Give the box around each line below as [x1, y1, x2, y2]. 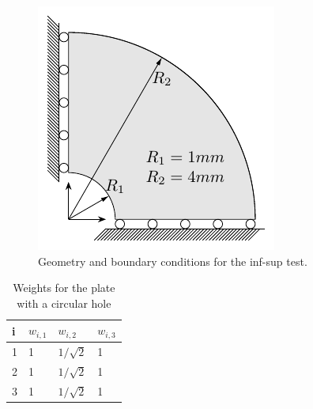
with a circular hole [17, 294, 111, 311]
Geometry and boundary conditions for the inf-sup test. [38, 252, 307, 269]
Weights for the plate [13, 279, 115, 296]
